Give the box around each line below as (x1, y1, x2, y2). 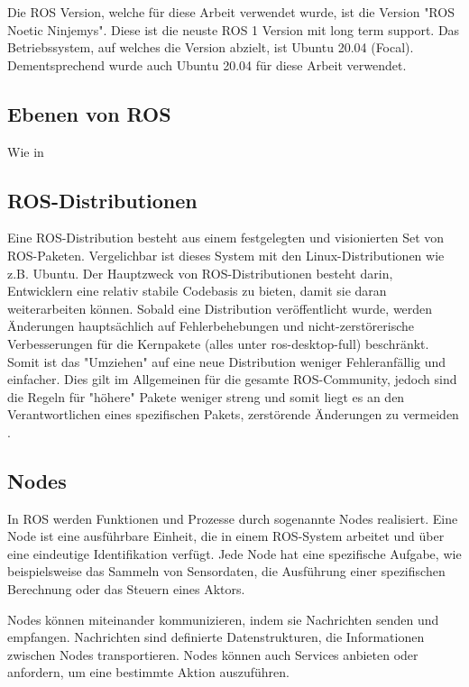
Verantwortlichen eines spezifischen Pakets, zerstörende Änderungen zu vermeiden (7, 405, 459, 424)
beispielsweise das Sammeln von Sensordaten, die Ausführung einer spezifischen (7, 562, 446, 581)
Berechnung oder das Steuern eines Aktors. (7, 580, 245, 599)
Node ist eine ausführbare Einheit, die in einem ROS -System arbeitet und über (7, 527, 445, 545)
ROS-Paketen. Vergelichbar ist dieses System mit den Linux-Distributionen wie (7, 245, 445, 264)
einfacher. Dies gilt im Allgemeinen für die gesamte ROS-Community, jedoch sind (7, 370, 457, 389)
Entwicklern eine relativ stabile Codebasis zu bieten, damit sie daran (7, 281, 387, 300)
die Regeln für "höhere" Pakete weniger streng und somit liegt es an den (7, 387, 405, 406)
